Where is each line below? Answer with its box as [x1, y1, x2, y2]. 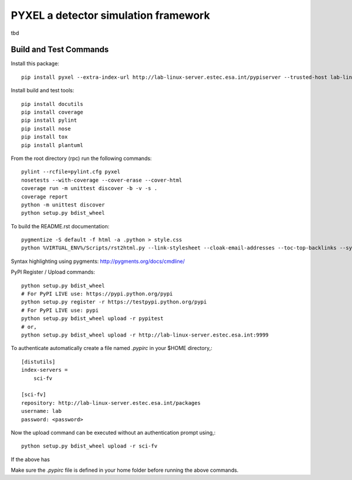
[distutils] [21, 358, 56, 365]
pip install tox [21, 134, 68, 141]
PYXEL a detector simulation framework [11, 9, 211, 22]
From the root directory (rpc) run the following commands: [11, 155, 152, 162]
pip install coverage [21, 109, 83, 116]
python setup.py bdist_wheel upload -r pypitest [21, 315, 164, 322]
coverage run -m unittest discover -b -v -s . [21, 185, 158, 192]
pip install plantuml [21, 142, 83, 148]
